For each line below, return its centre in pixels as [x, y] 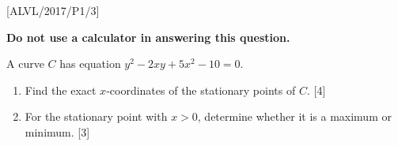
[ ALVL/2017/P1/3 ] [53, 10]
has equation [90, 64]
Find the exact [61, 90]
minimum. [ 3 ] [57, 131]
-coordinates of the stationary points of [201, 90]
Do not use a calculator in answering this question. [148, 37]
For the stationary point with [96, 116]
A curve [25, 64]
